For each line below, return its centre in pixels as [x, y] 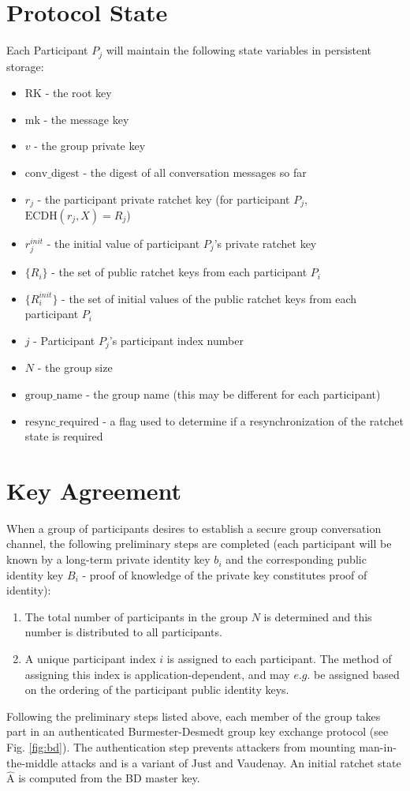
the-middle [32, 762]
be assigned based [357, 674]
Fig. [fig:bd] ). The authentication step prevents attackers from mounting [181, 747]
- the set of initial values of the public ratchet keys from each [209, 298]
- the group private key [90, 146]
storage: [25, 66]
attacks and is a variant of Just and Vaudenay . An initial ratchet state [231, 762]
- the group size [75, 367]
